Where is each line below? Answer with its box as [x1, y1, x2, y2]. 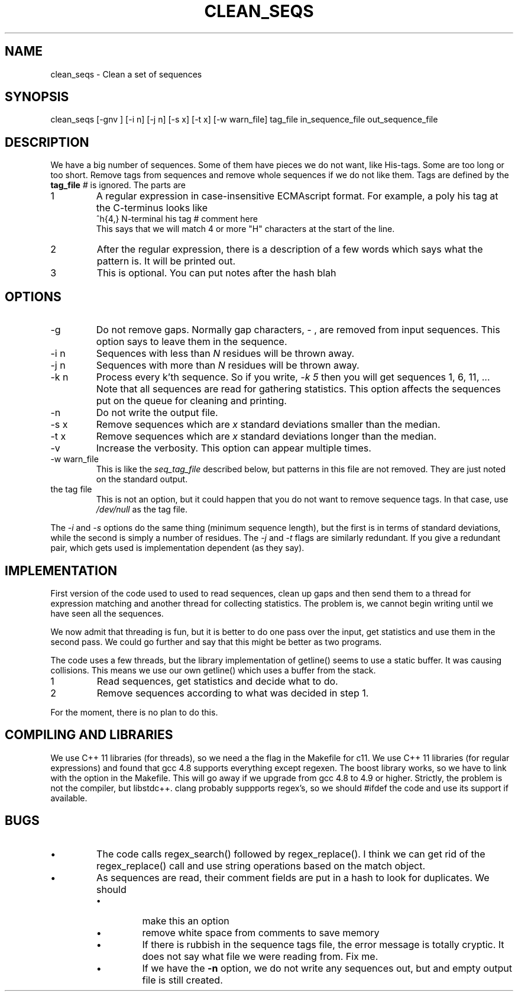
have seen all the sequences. [50, 608, 164, 618]
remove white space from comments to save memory [142, 926, 380, 939]
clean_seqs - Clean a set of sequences [50, 69, 202, 79]
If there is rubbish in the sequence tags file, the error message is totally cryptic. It [142, 938, 504, 950]
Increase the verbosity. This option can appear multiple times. [96, 442, 371, 455]
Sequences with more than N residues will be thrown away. [96, 359, 360, 372]
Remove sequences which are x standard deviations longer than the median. [96, 430, 437, 443]
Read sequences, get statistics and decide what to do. [96, 675, 338, 687]
